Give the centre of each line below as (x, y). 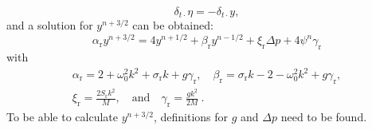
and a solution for (50, 25)
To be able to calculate (62, 116)
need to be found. (324, 116)
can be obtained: (173, 25)
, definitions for (191, 116)
